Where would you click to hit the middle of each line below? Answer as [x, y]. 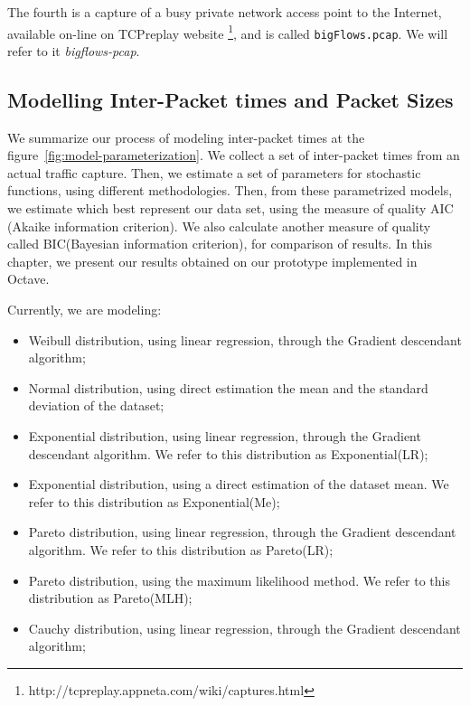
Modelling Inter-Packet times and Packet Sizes [230, 99]
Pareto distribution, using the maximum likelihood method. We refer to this [239, 580]
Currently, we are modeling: [85, 310]
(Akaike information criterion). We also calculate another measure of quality [219, 226]
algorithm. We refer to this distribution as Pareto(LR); [181, 549]
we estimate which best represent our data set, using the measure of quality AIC [230, 208]
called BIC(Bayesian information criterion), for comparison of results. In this [220, 244]
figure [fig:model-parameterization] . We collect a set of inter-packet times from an [234, 155]
